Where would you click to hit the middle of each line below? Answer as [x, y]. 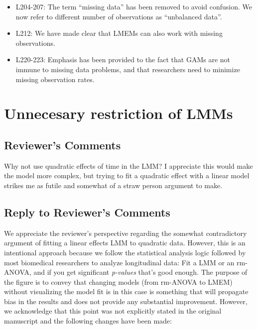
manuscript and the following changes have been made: [88, 321]
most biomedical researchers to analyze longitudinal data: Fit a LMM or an [119, 262]
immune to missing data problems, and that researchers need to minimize [128, 69]
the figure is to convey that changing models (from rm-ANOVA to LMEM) [118, 281]
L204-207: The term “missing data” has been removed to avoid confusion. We [134, 6]
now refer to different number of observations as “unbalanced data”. [119, 16]
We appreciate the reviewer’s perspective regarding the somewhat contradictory [126, 233]
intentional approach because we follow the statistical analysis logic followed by [125, 252]
